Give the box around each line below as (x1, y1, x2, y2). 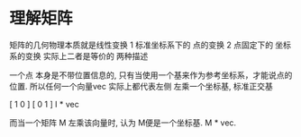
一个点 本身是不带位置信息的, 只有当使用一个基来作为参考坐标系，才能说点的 (9, 69, 293, 81)
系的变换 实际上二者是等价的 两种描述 (9, 50, 149, 61)
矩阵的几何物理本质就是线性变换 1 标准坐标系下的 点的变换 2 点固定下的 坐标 (9, 39, 291, 50)
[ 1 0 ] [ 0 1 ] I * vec (9, 98, 79, 109)
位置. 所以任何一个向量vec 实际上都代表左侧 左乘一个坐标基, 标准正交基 (9, 81, 273, 91)
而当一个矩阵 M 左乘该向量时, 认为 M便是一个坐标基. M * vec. (9, 117, 237, 128)
